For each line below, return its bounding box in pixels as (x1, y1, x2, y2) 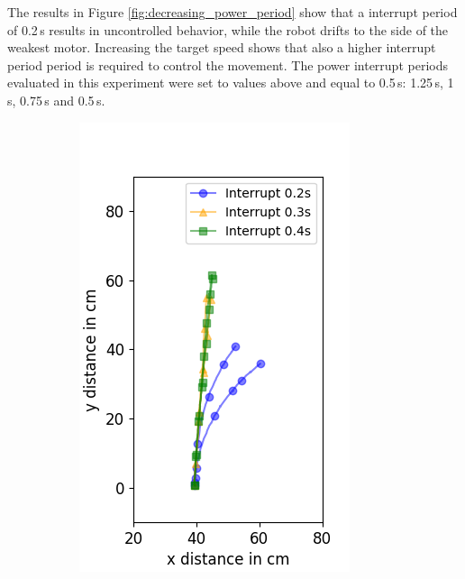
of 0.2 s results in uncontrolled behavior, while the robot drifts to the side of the (7, 20, 449, 39)
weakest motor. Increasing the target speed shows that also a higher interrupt (7, 38, 436, 57)
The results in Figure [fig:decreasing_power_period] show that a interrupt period (7, 3, 458, 21)
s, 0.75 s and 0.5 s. (7, 90, 105, 109)
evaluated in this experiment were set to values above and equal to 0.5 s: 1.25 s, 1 (7, 73, 454, 92)
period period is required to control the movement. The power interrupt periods (7, 55, 448, 74)
